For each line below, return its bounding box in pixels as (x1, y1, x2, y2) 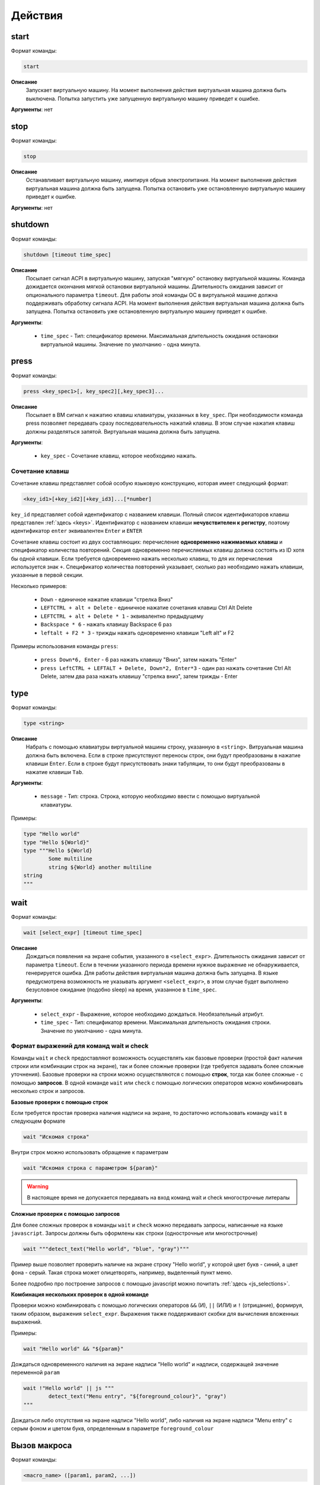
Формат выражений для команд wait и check (11, 1042, 149, 1050)
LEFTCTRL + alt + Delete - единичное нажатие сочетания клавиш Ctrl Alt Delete (40, 604, 253, 611)
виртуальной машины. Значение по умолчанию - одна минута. (40, 340, 201, 347)
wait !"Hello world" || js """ (23, 1385, 115, 1391)
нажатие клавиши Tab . (25, 768, 84, 775)
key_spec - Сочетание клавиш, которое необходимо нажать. (40, 452, 197, 460)
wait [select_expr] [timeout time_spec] (23, 930, 142, 936)
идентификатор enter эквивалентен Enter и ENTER (11, 527, 142, 535)
